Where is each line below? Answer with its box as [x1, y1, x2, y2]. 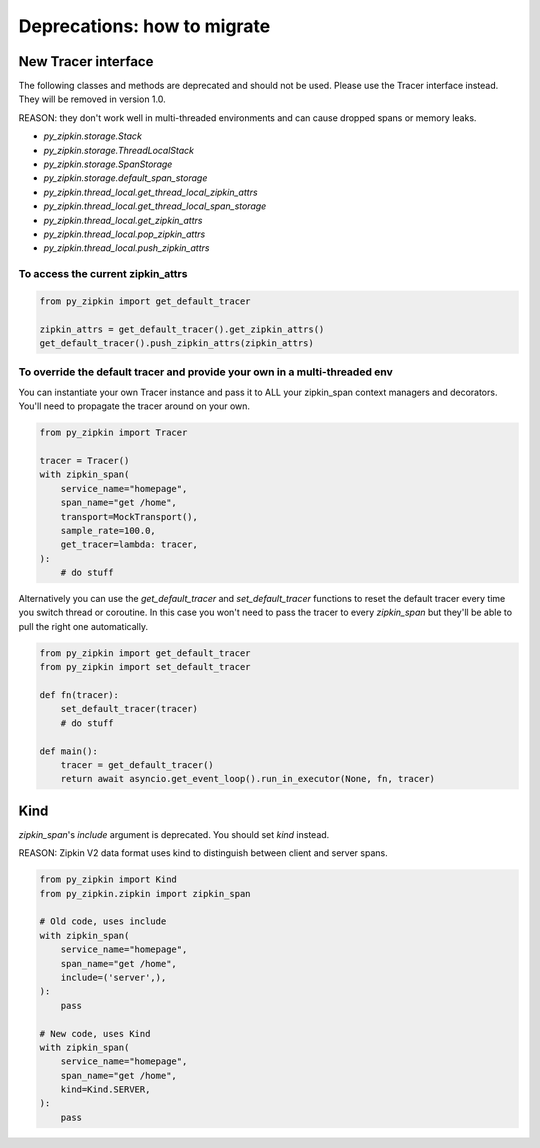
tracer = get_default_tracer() [60, 759, 214, 770]
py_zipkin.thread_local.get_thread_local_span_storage [43, 200, 267, 212]
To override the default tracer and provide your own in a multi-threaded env [18, 365, 394, 379]
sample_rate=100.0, [60, 525, 157, 536]
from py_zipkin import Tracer [39, 427, 188, 439]
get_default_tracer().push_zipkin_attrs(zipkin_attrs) [39, 338, 314, 349]
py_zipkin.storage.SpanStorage [43, 158, 173, 170]
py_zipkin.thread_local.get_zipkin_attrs [43, 214, 203, 226]
